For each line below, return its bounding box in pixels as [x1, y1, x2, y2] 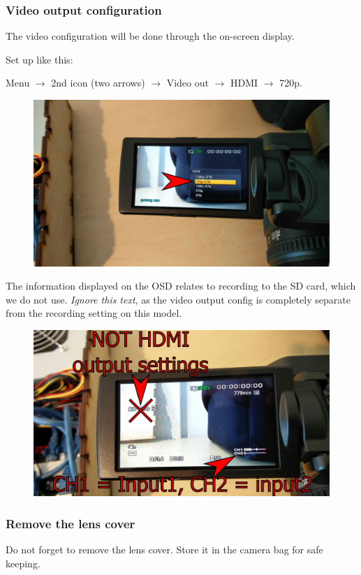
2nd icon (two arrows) [51, 75, 145, 90]
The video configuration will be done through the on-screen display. [6, 29, 295, 43]
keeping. [6, 555, 40, 570]
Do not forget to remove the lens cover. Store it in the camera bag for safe [6, 542, 323, 557]
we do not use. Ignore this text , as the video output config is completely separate [6, 292, 351, 306]
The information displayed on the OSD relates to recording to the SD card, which [6, 278, 356, 293]
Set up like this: [6, 52, 73, 66]
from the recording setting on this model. [6, 306, 182, 320]
